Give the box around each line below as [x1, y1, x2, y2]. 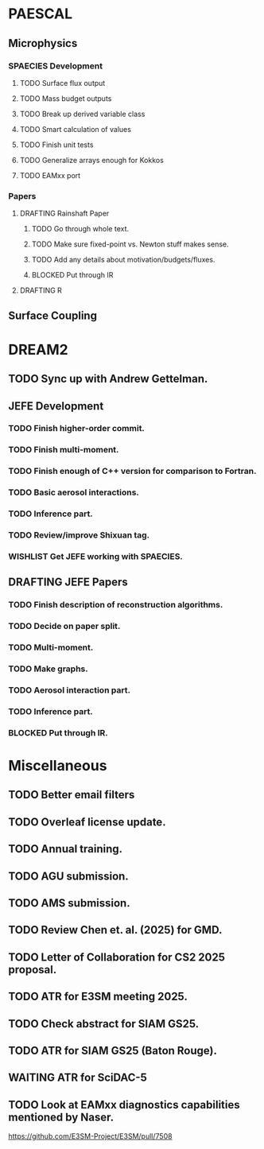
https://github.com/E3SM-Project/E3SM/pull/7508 [8, 1132, 173, 1141]
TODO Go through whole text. [31, 224, 130, 234]
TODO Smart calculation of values [19, 124, 131, 134]
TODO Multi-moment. [8, 642, 94, 653]
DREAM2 [8, 340, 69, 359]
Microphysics [8, 37, 78, 50]
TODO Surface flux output [19, 78, 106, 87]
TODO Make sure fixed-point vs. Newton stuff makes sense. [31, 239, 229, 249]
